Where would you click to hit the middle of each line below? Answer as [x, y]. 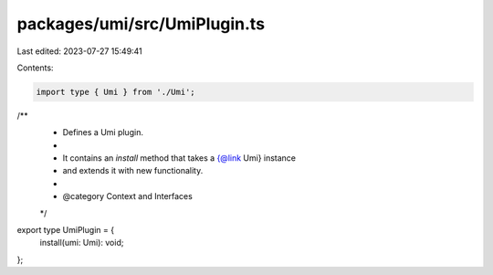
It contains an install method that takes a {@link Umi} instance [179, 158]
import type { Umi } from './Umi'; [115, 92]
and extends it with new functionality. [133, 171]
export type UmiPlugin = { [65, 230]
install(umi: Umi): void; [82, 243]
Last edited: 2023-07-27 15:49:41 [80, 51]
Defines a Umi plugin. [103, 132]
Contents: [35, 68]
